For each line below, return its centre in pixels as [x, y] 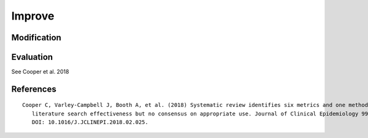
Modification [36, 38]
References [34, 89]
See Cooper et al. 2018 [40, 72]
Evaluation [32, 57]
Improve [33, 16]
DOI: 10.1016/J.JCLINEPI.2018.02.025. [90, 122]
